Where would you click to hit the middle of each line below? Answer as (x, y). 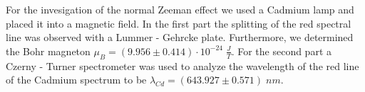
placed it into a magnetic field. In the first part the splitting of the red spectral (179, 23)
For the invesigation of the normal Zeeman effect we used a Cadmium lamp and (180, 9)
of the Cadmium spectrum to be (76, 80)
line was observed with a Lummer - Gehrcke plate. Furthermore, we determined (180, 37)
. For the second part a (281, 51)
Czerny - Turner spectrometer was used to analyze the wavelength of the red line (182, 65)
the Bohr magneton (48, 51)
